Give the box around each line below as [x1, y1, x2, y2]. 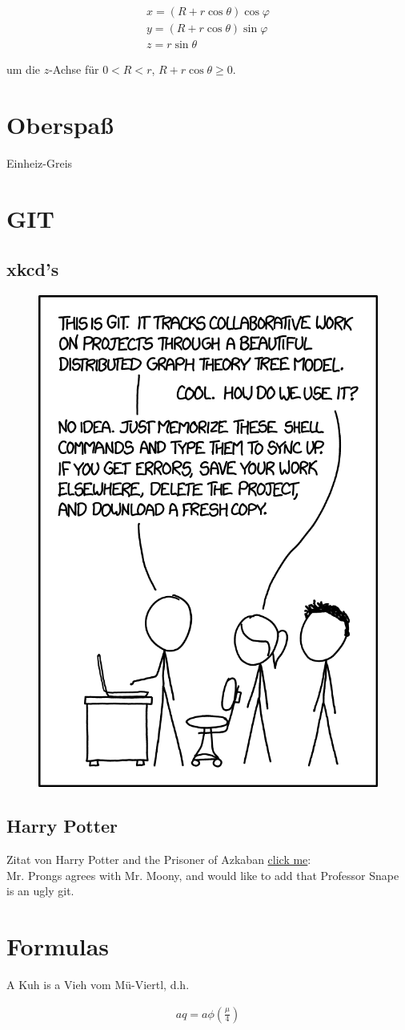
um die [6, 61, 40, 78]
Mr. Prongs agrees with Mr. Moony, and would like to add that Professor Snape [6, 866, 399, 883]
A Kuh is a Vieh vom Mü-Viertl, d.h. [6, 975, 190, 992]
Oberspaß [6, 107, 114, 140]
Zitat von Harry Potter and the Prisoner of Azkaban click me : [6, 851, 311, 867]
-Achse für [49, 61, 99, 78]
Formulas [6, 929, 110, 962]
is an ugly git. [6, 882, 74, 899]
